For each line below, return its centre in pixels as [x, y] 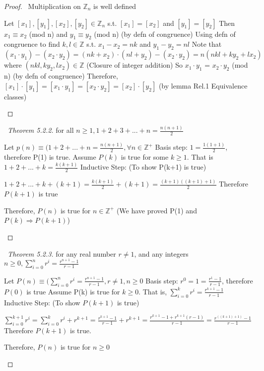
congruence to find [32, 44]
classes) [15, 96]
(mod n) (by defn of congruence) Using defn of [165, 34]
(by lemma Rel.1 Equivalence [203, 85]
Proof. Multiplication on [42, 6]
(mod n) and [48, 34]
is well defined [115, 6]
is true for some [145, 157]
